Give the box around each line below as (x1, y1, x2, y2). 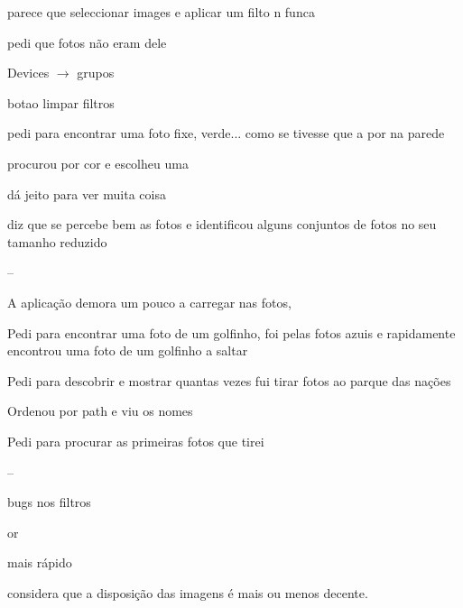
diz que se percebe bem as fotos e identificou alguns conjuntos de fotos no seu (7, 215, 437, 234)
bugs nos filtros (7, 493, 91, 511)
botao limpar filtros (7, 93, 115, 112)
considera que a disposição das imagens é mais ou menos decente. (7, 583, 368, 602)
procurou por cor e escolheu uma (7, 153, 189, 172)
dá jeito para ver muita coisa (7, 184, 166, 203)
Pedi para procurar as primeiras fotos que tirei (7, 431, 264, 450)
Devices (7, 63, 50, 82)
